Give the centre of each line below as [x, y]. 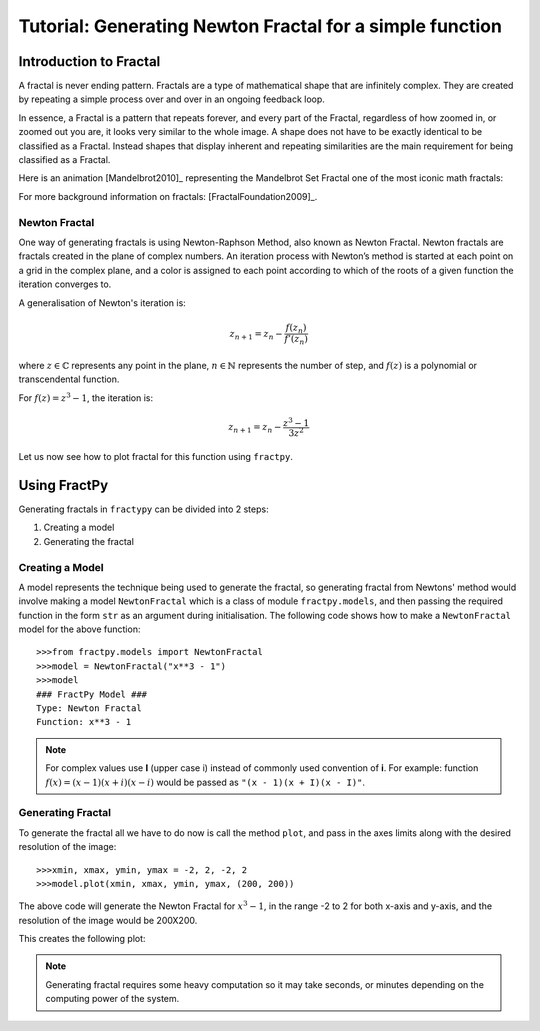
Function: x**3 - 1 [84, 722]
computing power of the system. [112, 999]
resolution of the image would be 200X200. [108, 920]
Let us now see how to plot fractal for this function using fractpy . [156, 457]
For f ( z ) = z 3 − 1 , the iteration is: [86, 397]
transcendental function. [69, 379]
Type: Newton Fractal [89, 708]
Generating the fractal [89, 541]
